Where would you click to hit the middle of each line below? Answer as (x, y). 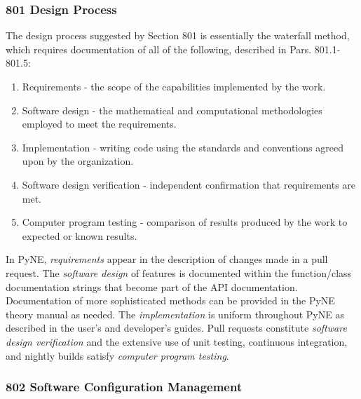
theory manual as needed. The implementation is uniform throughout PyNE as (175, 314)
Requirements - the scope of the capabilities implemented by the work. (174, 86)
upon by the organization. (78, 161)
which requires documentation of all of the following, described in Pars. (159, 49)
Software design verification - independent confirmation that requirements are (189, 184)
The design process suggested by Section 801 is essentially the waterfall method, (178, 35)
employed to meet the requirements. (99, 124)
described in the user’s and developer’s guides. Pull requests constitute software (176, 328)
